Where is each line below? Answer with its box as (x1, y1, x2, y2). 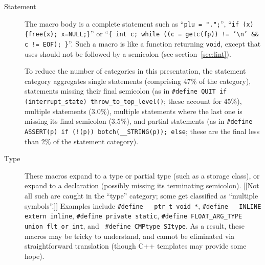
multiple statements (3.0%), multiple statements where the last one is (25, 105, 242, 116)
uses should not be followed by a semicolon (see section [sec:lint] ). (25, 48, 231, 59)
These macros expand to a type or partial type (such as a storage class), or (25, 170, 260, 181)
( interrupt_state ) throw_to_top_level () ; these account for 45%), (25, 96, 242, 106)
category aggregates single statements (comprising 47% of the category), (25, 75, 251, 86)
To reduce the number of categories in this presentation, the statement (25, 65, 246, 76)
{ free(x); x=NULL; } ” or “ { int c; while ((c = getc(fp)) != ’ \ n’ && (25, 28, 259, 39)
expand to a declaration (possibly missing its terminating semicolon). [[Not (25, 180, 259, 191)
